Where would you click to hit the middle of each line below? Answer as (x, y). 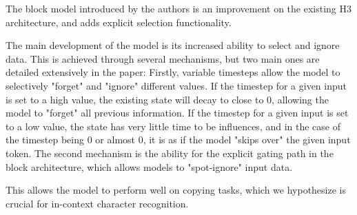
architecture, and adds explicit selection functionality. (119, 22)
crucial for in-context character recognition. (97, 203)
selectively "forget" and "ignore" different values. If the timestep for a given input (176, 85)
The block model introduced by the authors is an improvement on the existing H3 (179, 8)
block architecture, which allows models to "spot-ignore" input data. (149, 166)
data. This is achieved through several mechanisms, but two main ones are (163, 58)
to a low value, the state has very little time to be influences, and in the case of (173, 126)
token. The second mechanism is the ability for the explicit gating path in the (170, 153)
